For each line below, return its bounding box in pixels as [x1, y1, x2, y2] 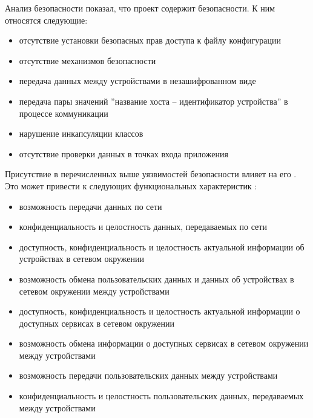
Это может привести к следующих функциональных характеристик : [5, 179, 257, 192]
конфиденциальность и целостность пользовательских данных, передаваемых [19, 390, 304, 402]
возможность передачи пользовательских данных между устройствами [19, 369, 278, 382]
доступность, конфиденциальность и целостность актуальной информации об [19, 240, 305, 253]
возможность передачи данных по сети [19, 200, 162, 212]
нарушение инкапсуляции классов [19, 127, 143, 140]
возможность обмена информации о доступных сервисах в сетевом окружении [19, 337, 309, 350]
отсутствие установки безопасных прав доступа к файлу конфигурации [19, 34, 281, 47]
